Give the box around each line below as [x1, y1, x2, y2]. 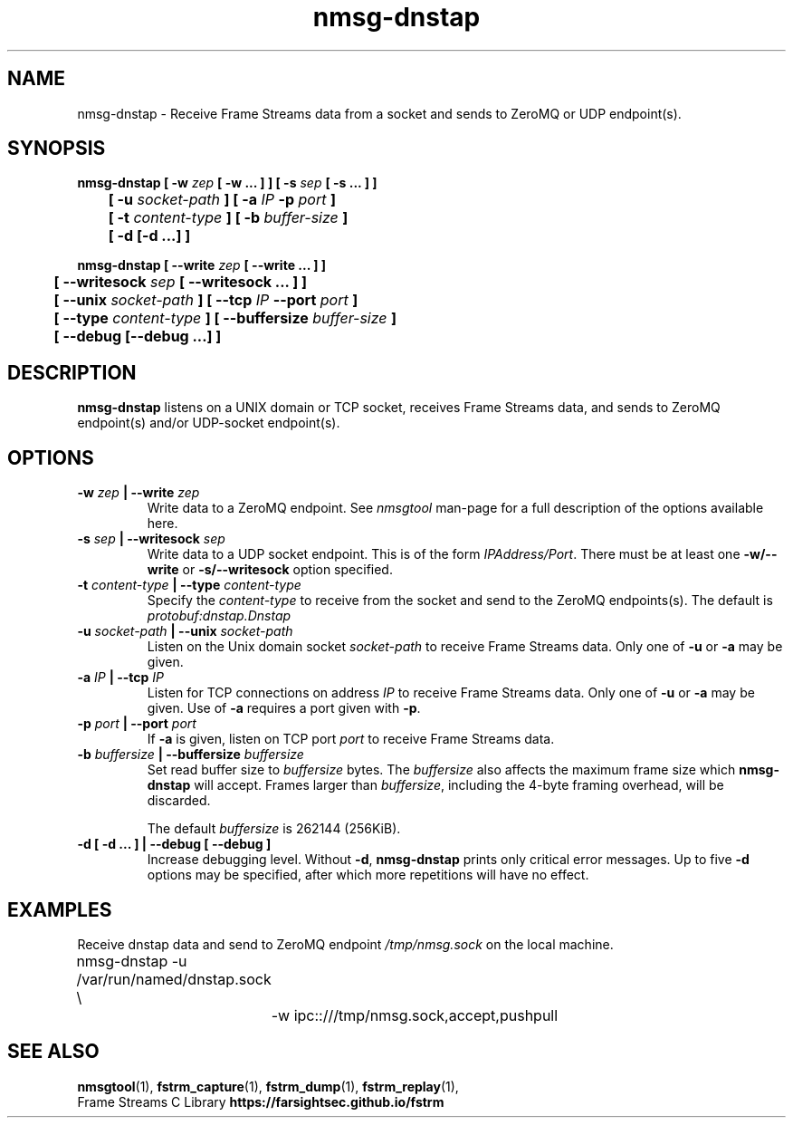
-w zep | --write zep [77, 485, 200, 501]
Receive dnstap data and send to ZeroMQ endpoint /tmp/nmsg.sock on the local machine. [77, 936, 614, 952]
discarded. [147, 793, 211, 809]
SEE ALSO [7, 1040, 100, 1063]
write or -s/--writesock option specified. [147, 562, 393, 578]
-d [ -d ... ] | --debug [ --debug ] [77, 836, 272, 852]
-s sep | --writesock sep [77, 531, 225, 547]
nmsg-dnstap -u [76, 951, 187, 970]
